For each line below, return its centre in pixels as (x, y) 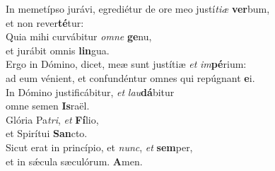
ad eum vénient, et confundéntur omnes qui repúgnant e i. (130, 77)
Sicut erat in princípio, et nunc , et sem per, (99, 147)
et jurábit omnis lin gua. (58, 50)
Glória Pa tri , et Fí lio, (52, 119)
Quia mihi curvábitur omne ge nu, (79, 36)
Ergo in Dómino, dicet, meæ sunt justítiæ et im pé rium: (126, 64)
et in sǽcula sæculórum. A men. (74, 161)
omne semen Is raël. (48, 106)
